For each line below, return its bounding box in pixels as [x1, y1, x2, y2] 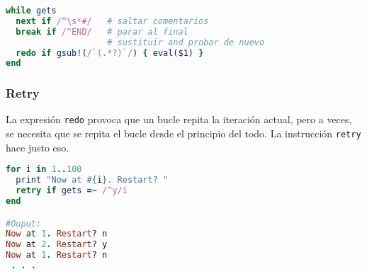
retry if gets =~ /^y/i [16, 185, 128, 196]
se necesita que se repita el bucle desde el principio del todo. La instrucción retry [6, 126, 361, 141]
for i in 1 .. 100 [6, 164, 82, 175]
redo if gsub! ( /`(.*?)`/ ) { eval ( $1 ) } [16, 47, 204, 58]
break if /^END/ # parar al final [16, 26, 188, 37]
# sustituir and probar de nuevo [107, 37, 265, 47]
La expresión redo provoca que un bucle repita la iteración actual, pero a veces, [6, 112, 352, 127]
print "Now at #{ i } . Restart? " [16, 175, 169, 185]
